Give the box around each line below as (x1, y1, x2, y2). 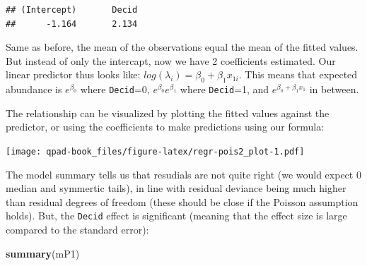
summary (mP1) (6, 246, 80, 260)
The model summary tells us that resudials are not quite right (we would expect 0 (6, 167, 361, 181)
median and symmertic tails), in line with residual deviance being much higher (6, 181, 346, 195)
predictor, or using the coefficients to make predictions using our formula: (6, 119, 325, 134)
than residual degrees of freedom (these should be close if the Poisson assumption (6, 194, 359, 209)
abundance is (6, 82, 62, 97)
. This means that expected (238, 67, 358, 82)
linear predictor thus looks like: (6, 67, 141, 82)
